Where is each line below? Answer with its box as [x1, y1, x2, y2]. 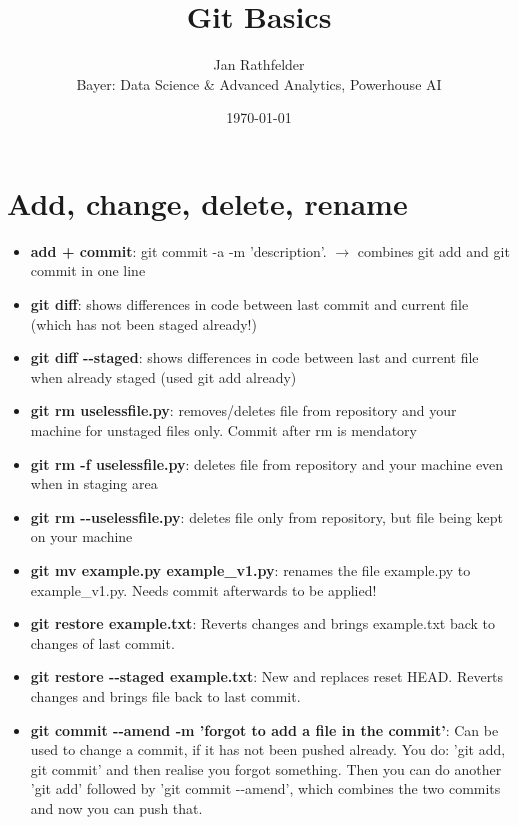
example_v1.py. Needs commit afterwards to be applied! [30, 579, 377, 600]
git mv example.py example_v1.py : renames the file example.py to [30, 559, 471, 580]
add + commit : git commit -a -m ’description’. [30, 240, 327, 261]
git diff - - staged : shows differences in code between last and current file [30, 347, 479, 368]
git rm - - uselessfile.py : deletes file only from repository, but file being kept [30, 506, 503, 527]
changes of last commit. [30, 632, 175, 653]
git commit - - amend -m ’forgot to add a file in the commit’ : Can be [30, 719, 499, 740]
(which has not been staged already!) [30, 313, 257, 334]
